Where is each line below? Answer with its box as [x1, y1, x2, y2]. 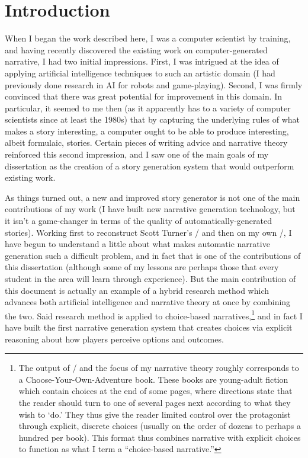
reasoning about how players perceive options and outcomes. [5, 332, 224, 345]
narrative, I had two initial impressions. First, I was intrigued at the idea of [5, 55, 279, 68]
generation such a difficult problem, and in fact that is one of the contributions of [5, 249, 301, 261]
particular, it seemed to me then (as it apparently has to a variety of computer [5, 101, 291, 114]
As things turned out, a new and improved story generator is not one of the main [5, 191, 300, 203]
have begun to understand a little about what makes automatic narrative [5, 238, 270, 250]
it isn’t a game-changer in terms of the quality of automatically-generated [5, 214, 272, 227]
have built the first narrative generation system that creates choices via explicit [5, 321, 293, 334]
